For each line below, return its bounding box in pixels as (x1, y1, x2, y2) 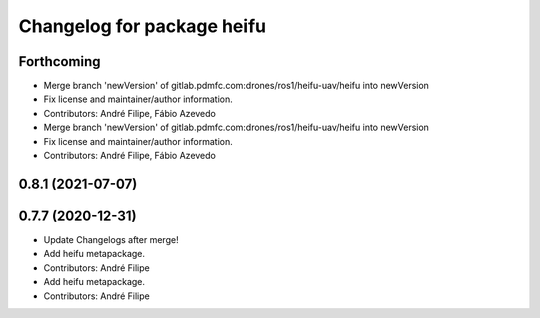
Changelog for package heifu (18, 15, 267, 37)
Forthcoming (18, 53, 101, 70)
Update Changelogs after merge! (43, 233, 179, 245)
